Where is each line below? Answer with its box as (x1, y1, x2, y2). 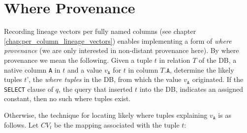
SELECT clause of (4, 83, 54, 94)
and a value (67, 64, 102, 75)
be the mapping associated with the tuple (54, 119, 180, 130)
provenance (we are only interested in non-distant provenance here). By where (4, 45, 239, 55)
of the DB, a (199, 54, 237, 65)
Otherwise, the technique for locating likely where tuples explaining (4, 110, 208, 120)
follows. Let (4, 119, 39, 130)
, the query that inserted (59, 83, 133, 94)
